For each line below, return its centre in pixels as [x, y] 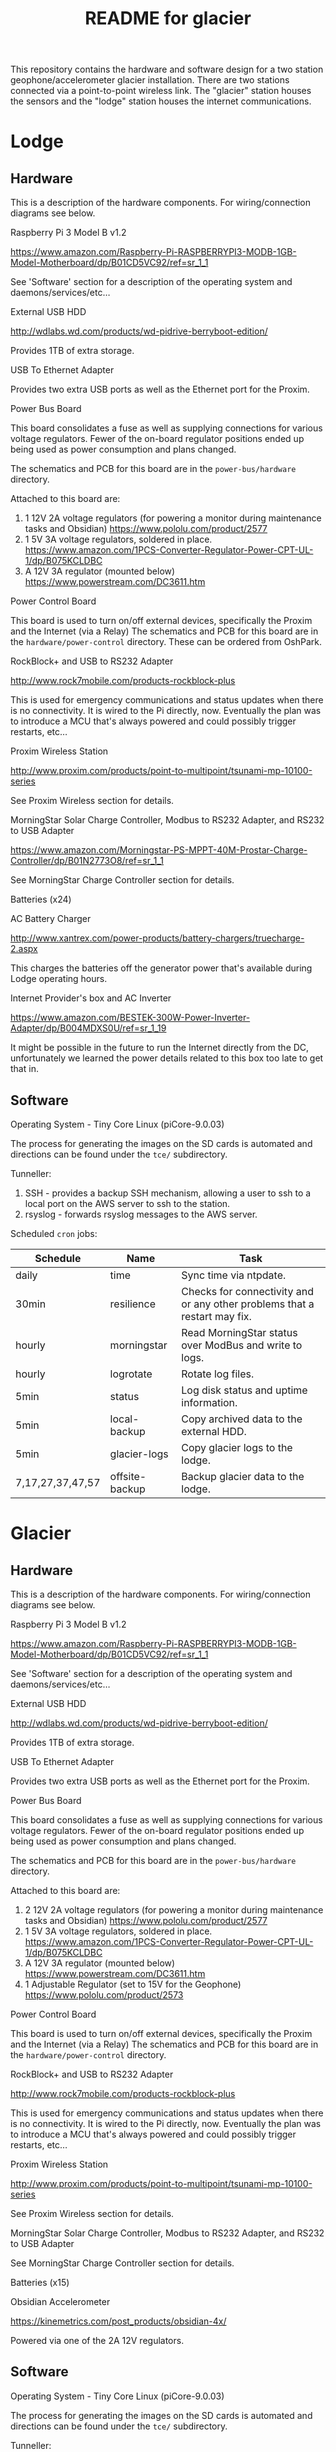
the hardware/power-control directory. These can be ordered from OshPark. [166, 642]
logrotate [131, 1374]
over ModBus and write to [242, 1345]
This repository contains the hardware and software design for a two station [167, 69]
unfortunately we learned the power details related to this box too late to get [167, 1058]
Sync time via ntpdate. [234, 1275]
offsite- [128, 1476]
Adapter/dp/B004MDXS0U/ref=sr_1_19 [88, 1028]
